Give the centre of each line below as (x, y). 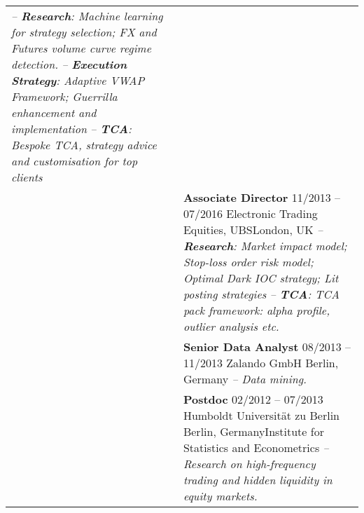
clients (27, 177)
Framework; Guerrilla (64, 96)
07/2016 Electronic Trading (250, 213)
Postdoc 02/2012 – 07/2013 (253, 399)
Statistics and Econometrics (251, 447)
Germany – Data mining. (245, 379)
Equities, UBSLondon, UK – (253, 230)
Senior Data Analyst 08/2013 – (267, 347)
